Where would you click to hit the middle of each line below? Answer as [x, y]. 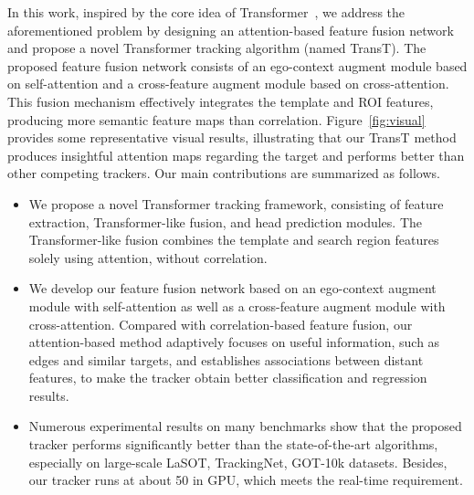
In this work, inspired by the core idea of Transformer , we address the [206, 12]
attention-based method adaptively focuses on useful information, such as [234, 342]
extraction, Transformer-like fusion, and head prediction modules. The [225, 221]
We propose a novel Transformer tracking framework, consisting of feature [236, 203]
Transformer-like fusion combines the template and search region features [234, 240]
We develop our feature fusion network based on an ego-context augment [232, 288]
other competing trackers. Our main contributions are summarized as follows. [224, 173]
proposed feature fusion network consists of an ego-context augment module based [237, 65]
